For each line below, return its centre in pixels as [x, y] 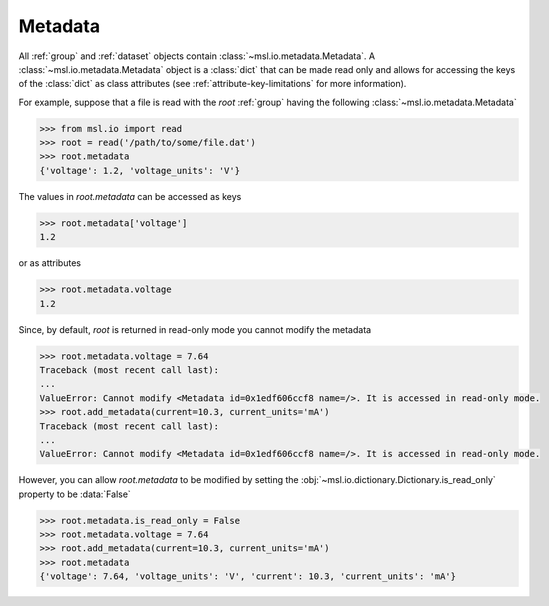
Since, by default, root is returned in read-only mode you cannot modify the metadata [195, 329]
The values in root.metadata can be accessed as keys [130, 196]
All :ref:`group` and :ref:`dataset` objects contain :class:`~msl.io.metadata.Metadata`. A [196, 56]
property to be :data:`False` [75, 494]
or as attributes [50, 263]
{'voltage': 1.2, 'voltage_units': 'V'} [139, 170]
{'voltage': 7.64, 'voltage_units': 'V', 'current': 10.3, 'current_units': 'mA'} [248, 576]
